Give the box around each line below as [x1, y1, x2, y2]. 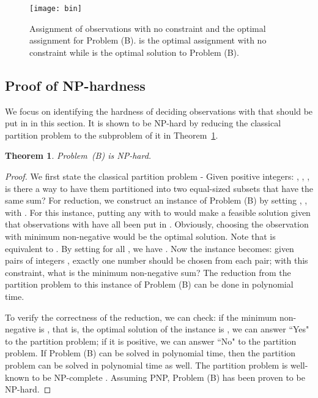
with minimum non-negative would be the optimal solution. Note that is [5, 229, 276, 242]
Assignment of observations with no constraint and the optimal [29, 21, 266, 34]
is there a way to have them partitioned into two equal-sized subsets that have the [5, 182, 314, 194]
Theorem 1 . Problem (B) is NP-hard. [5, 149, 152, 162]
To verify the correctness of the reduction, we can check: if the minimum [5, 310, 277, 323]
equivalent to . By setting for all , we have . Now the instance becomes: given [5, 242, 294, 254]
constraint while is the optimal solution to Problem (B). [29, 45, 239, 58]
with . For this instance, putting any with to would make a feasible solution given [5, 205, 311, 218]
